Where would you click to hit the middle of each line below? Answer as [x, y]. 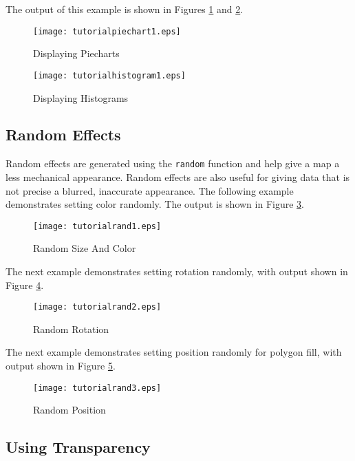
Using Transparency [78, 447]
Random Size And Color [85, 248]
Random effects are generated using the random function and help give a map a [173, 163]
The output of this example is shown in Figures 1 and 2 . [125, 9]
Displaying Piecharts [76, 53]
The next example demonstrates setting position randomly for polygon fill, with [174, 352]
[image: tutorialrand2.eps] [97, 307]
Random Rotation [71, 329]
